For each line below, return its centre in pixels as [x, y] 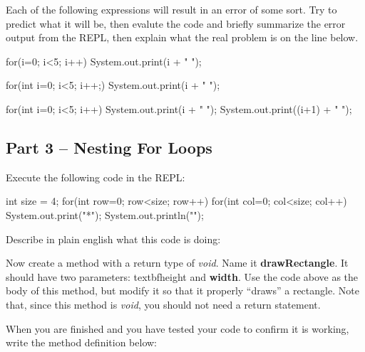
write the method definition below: [82, 342]
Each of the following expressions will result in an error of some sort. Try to [171, 9]
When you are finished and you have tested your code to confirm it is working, [178, 328]
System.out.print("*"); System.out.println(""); [105, 214]
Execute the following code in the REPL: [96, 177]
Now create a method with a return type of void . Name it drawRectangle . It [177, 263]
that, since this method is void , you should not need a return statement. [163, 304]
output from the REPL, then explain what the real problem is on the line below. [182, 37]
